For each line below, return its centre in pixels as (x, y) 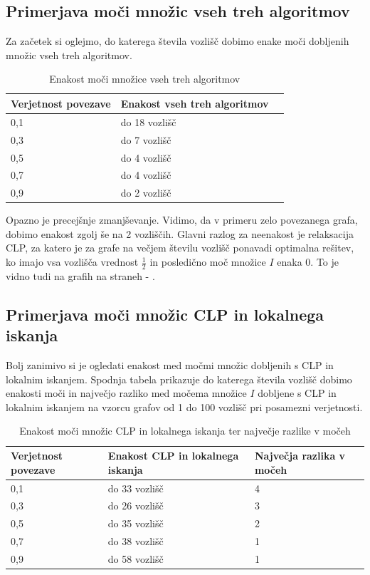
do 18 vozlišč (148, 121)
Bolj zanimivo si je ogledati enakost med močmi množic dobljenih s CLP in (170, 365)
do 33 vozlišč (136, 488)
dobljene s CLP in (297, 393)
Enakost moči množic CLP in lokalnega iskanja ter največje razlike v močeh (185, 431)
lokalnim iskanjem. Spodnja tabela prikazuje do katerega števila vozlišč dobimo (179, 379)
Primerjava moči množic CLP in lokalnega (165, 314)
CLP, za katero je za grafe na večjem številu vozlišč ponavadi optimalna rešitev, (180, 248)
